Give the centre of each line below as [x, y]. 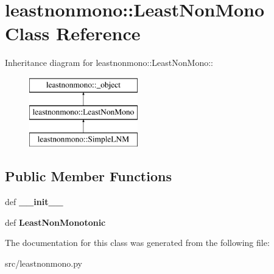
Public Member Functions [88, 176]
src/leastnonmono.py [44, 263]
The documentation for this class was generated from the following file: [137, 243]
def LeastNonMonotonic [55, 222]
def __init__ [34, 202]
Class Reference [73, 33]
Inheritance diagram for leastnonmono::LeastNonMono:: [109, 63]
